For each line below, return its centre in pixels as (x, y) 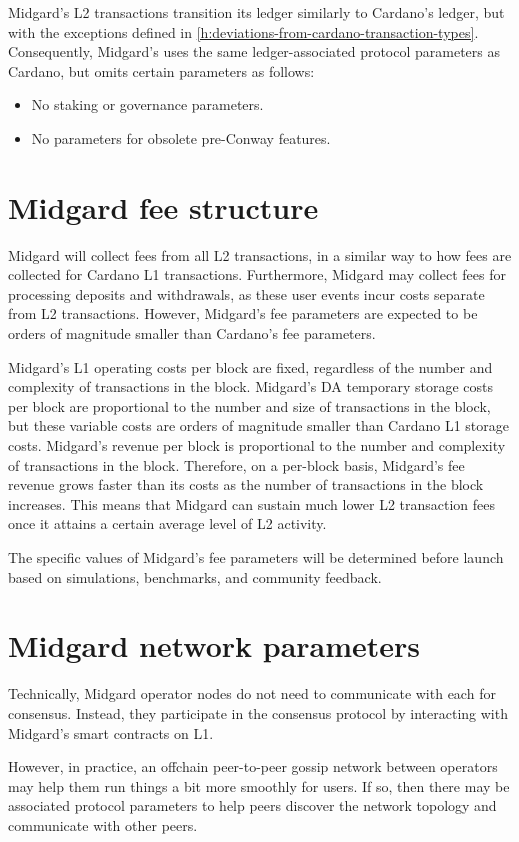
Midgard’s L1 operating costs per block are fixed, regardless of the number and (250, 366)
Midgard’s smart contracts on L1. (111, 732)
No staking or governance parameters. (147, 104)
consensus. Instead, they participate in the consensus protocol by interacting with (258, 712)
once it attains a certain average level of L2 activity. (167, 523)
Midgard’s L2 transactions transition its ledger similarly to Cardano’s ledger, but (256, 12)
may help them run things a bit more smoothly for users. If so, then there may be (259, 785)
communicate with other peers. (103, 824)
